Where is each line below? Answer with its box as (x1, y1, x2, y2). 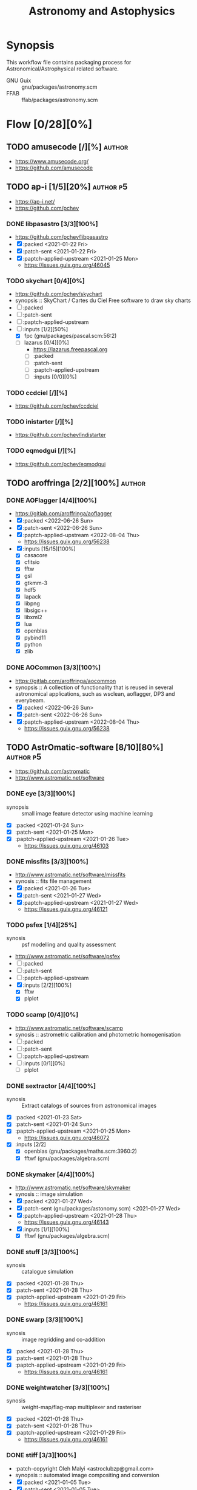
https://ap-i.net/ (15, 197, 55, 205)
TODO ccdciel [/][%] (6, 388, 68, 397)
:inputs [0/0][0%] (33, 372, 77, 380)
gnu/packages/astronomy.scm (21, 83, 98, 91)
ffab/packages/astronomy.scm (21, 96, 98, 103)
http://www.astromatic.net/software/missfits (15, 871, 126, 879)
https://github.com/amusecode (15, 164, 93, 171)
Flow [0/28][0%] (6, 117, 93, 131)
